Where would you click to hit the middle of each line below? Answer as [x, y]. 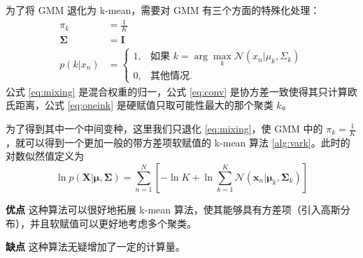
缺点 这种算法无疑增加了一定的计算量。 [95, 246]
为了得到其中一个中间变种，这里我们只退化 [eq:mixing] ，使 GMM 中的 [164, 128]
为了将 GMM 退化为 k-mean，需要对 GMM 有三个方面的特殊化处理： [163, 10]
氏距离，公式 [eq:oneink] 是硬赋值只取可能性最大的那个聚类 [140, 105]
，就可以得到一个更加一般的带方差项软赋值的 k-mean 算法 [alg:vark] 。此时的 [178, 142]
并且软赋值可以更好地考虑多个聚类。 [113, 223]
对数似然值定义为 [45, 156]
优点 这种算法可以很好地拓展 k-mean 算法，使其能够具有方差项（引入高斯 [173, 210]
